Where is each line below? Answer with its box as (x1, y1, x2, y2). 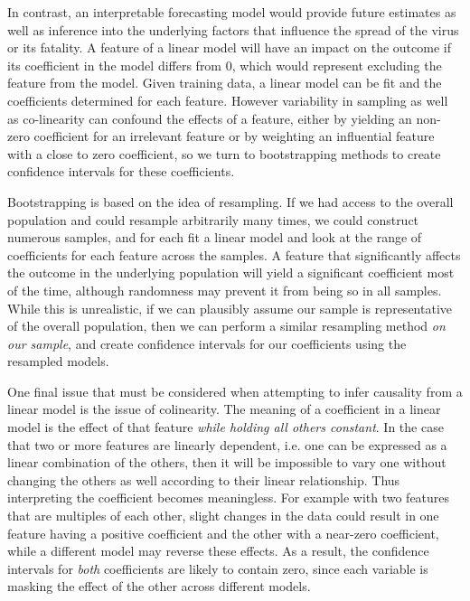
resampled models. (7, 352, 109, 371)
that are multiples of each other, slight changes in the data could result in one (7, 506, 439, 525)
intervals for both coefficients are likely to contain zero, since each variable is (7, 559, 428, 578)
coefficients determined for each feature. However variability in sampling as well (7, 90, 448, 109)
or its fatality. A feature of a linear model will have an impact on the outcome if (7, 38, 451, 57)
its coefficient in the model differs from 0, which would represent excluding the (7, 55, 442, 74)
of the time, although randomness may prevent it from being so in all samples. (7, 280, 442, 299)
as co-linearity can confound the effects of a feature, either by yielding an (7, 108, 412, 127)
